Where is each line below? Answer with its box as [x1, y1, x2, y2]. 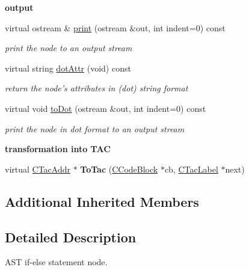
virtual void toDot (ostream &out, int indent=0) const [5, 102, 206, 114]
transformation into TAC [5, 143, 111, 155]
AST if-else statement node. [5, 256, 108, 268]
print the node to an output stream [5, 41, 132, 54]
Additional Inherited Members [5, 192, 199, 210]
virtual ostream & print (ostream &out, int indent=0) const [5, 21, 226, 34]
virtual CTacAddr [5, 162, 70, 175]
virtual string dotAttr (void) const [5, 61, 131, 74]
